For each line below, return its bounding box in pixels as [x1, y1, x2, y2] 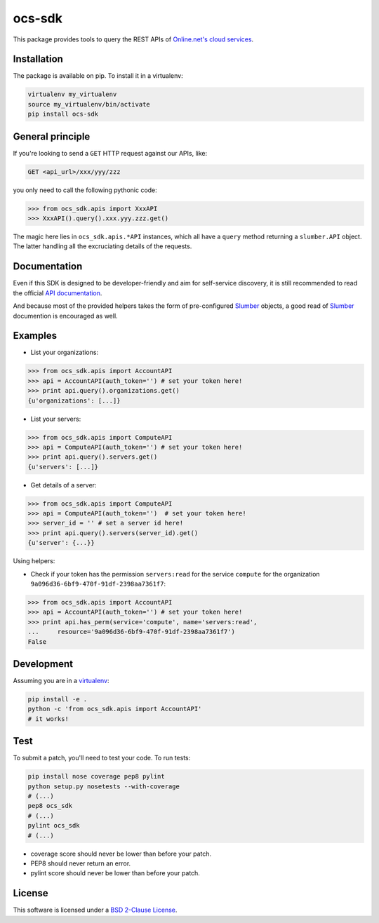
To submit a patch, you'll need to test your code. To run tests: [13, 754, 191, 762]
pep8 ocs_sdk [27, 802, 73, 810]
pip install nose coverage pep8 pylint [27, 772, 165, 781]
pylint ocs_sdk [27, 821, 80, 830]
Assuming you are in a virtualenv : [13, 677, 109, 685]
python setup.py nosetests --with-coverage [27, 782, 180, 790]
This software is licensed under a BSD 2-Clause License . [13, 905, 178, 915]
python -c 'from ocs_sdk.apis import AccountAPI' [27, 705, 202, 713]
